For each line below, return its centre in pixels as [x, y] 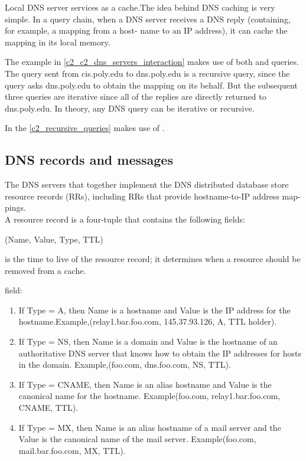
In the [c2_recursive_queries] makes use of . [85, 128]
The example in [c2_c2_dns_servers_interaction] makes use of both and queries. [152, 62]
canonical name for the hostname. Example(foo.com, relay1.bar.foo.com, [149, 396]
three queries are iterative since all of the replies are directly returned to [136, 97]
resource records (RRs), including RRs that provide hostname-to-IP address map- [153, 196]
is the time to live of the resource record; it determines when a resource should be [153, 259]
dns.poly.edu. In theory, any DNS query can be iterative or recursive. [130, 108]
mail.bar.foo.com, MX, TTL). [72, 450]
